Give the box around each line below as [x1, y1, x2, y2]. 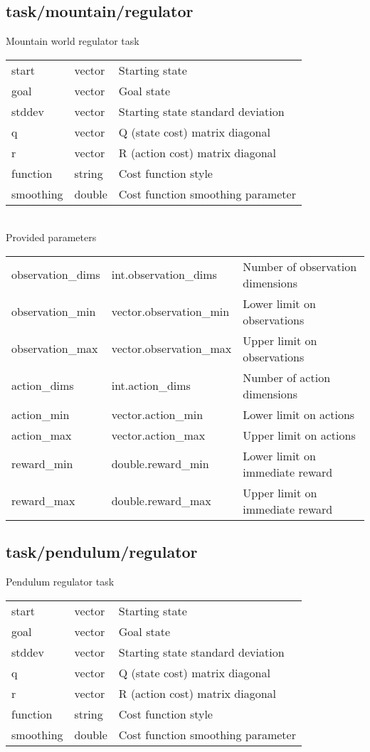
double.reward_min [111, 455, 209, 472]
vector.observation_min [111, 303, 230, 320]
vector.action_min [111, 406, 203, 423]
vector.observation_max [111, 340, 232, 357]
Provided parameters [6, 230, 97, 245]
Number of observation [243, 258, 357, 275]
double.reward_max [111, 492, 211, 509]
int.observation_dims [111, 266, 217, 283]
